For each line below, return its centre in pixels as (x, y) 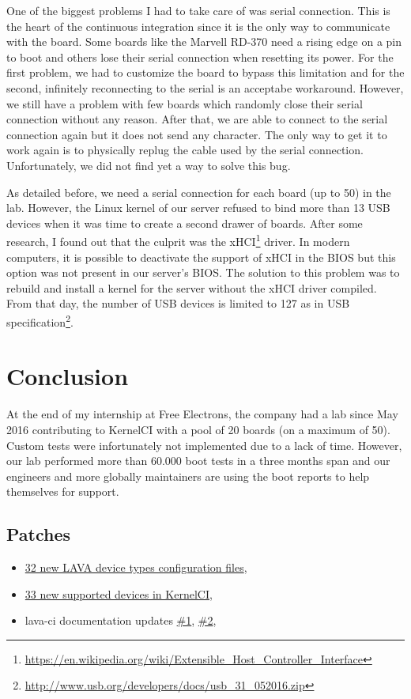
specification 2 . (40, 320)
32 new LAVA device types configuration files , (136, 567)
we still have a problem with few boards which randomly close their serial (185, 103)
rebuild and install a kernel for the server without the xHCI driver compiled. (192, 287)
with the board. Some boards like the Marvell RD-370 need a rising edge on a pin (204, 42)
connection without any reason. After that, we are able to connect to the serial (197, 119)
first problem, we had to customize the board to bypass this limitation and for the (205, 72)
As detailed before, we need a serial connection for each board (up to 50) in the (199, 192)
